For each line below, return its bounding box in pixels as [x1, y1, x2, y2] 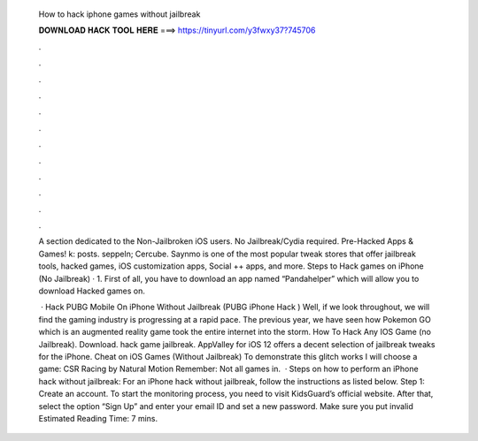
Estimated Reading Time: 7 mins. [38, 413, 158, 423]
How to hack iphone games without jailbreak [38, 9, 201, 19]
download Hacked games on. [38, 285, 145, 296]
